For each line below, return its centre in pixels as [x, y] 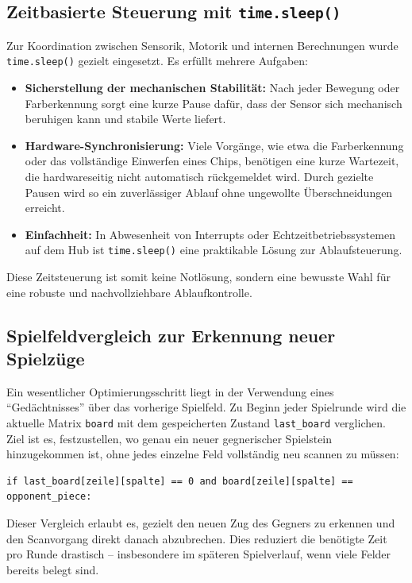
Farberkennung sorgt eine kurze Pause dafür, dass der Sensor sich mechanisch [214, 103]
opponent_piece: [49, 497]
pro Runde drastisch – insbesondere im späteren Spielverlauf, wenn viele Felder [199, 554]
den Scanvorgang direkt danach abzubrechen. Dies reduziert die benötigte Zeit [197, 538]
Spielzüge [46, 358]
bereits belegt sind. [53, 569]
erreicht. [45, 208]
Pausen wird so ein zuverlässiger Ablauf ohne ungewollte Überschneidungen [209, 192]
